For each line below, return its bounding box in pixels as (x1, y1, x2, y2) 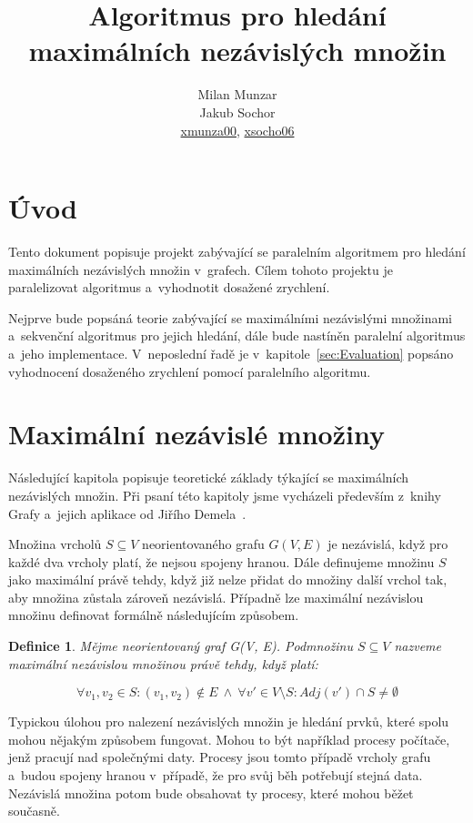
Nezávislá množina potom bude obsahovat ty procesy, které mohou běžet (8, 783, 414, 802)
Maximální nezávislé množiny (8, 415, 385, 452)
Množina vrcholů (8, 534, 102, 554)
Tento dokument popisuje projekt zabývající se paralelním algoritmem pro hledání (8, 242, 466, 261)
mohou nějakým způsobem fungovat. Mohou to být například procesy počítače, (8, 729, 450, 748)
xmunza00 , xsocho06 (180, 120, 295, 139)
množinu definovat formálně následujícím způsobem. (8, 605, 299, 625)
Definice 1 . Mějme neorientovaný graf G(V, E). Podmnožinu (8, 636, 354, 655)
